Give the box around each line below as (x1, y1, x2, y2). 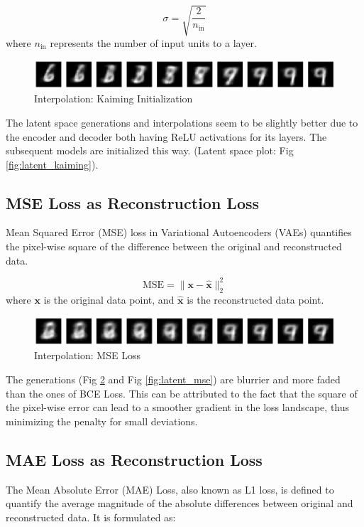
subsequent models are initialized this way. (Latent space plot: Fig (6, 143, 294, 158)
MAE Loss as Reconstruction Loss (6, 448, 263, 470)
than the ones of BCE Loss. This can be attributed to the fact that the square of (6, 385, 358, 400)
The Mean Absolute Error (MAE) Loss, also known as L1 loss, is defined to (6, 481, 334, 496)
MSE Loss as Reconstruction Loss (6, 191, 260, 213)
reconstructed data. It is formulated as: (6, 509, 176, 524)
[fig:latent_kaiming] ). (6, 156, 99, 171)
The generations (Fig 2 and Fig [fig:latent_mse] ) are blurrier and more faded (6, 371, 341, 386)
